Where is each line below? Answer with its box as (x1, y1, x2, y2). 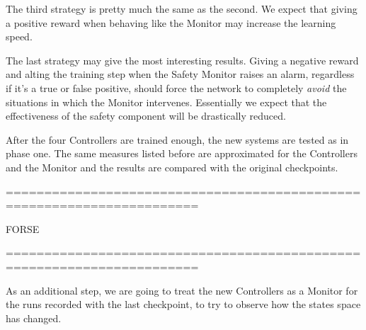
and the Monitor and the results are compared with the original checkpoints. (6, 159, 338, 174)
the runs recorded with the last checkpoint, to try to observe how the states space (6, 297, 361, 312)
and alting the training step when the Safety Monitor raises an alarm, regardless (6, 67, 355, 81)
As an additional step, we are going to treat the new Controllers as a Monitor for (6, 283, 358, 297)
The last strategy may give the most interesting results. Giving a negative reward (6, 52, 359, 67)
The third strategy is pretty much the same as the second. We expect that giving (6, 1, 358, 16)
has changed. (6, 310, 62, 325)
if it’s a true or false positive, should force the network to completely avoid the (6, 80, 347, 95)
